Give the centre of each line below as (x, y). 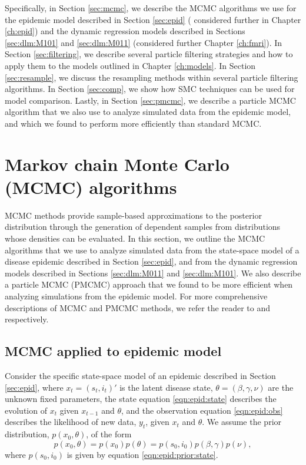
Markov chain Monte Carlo (117, 164)
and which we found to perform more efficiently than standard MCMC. (133, 123)
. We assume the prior (242, 422)
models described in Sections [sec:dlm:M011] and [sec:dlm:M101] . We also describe (153, 273)
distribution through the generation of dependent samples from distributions (143, 227)
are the (281, 387)
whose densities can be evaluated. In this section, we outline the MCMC (135, 238)
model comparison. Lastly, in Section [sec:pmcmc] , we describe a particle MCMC (150, 100)
